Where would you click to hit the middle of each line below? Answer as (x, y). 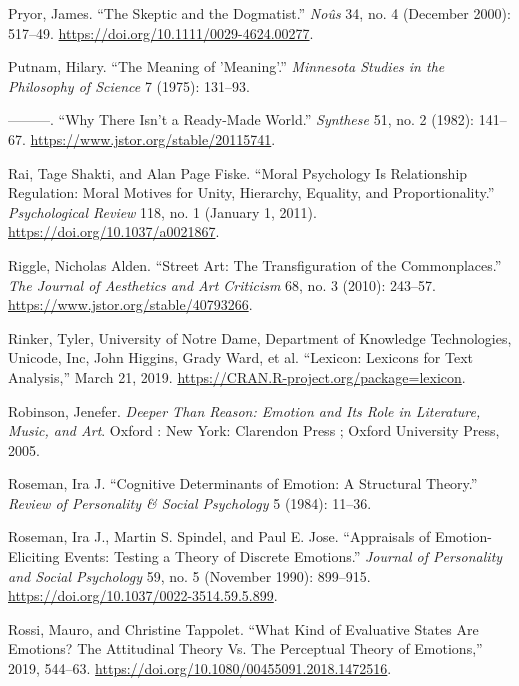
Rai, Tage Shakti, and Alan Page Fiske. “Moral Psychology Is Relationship (238, 172)
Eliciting (34, 556)
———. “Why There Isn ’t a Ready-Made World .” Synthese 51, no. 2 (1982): (241, 119)
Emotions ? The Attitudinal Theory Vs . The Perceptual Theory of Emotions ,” (245, 648)
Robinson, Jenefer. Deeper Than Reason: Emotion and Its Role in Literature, (244, 410)
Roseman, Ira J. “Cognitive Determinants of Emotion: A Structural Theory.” (243, 483)
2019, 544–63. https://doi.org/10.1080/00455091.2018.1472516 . (200, 668)
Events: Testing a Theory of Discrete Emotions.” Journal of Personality (283, 556)
